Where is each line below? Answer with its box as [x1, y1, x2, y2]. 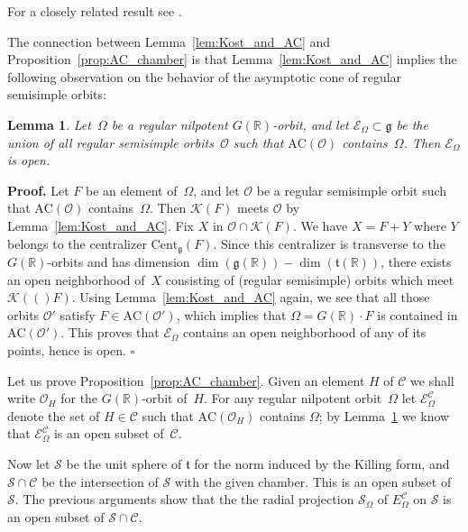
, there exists [381, 252, 452, 271]
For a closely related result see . [7, 2, 182, 20]
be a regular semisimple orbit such [256, 180, 447, 199]
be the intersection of [41, 472, 159, 491]
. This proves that [60, 323, 160, 342]
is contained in [377, 305, 458, 324]
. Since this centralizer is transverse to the [213, 234, 445, 252]
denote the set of [7, 406, 100, 425]
